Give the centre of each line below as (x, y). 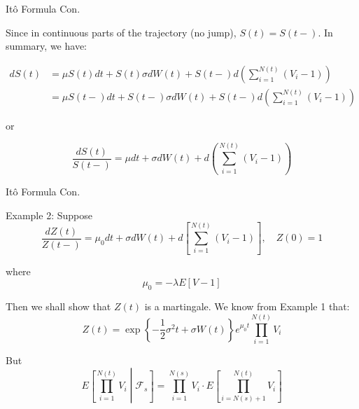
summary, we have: (46, 46)
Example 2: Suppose (49, 215)
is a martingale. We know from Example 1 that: (247, 306)
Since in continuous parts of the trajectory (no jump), (121, 32)
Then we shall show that (58, 306)
